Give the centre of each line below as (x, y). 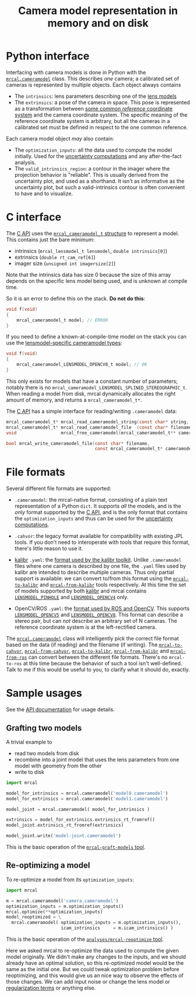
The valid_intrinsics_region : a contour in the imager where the (92, 169)
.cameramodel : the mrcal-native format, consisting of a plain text (91, 500)
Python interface (48, 56)
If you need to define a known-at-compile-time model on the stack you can (96, 337)
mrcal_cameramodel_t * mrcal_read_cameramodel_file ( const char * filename (99, 427)
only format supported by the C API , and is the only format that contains (101, 512)
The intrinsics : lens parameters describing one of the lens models (95, 96)
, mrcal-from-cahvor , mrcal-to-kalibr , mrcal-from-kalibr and (95, 651)
